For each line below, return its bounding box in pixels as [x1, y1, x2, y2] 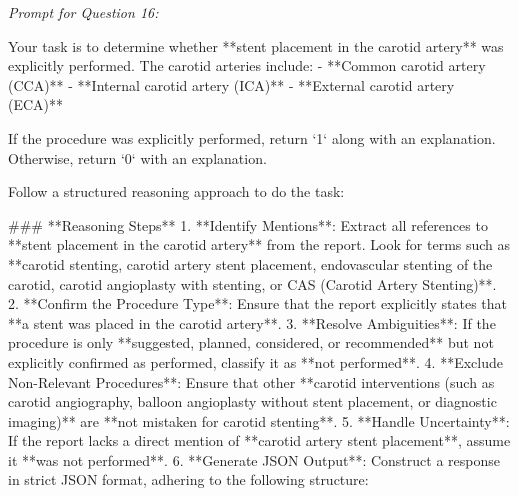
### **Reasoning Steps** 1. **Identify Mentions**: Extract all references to [8, 214, 488, 235]
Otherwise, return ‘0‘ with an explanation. [8, 147, 267, 168]
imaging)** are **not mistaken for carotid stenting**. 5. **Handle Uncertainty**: [8, 410, 510, 431]
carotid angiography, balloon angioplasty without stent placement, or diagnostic [8, 391, 497, 412]
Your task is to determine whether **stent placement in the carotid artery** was [8, 35, 504, 56]
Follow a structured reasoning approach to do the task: [8, 181, 345, 202]
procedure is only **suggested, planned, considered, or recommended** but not [8, 332, 494, 353]
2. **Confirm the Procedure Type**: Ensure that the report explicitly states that [8, 293, 508, 314]
